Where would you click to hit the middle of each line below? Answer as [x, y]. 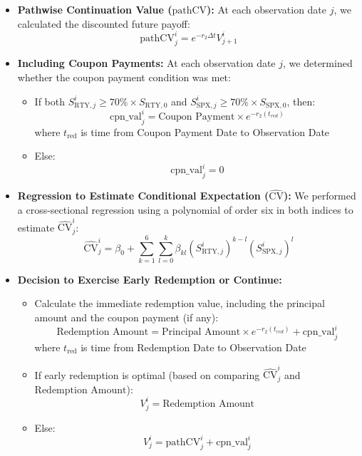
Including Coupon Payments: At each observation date [146, 63]
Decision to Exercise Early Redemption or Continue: [150, 279]
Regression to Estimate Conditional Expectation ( [143, 196]
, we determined [318, 63]
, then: [301, 101]
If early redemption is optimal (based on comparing [147, 374]
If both [50, 101]
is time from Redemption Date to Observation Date [193, 347]
